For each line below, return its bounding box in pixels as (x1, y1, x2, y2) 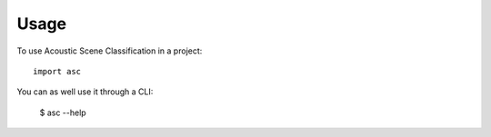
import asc (33, 66, 82, 76)
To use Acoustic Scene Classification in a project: (16, 45, 203, 56)
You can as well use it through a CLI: (16, 86, 154, 97)
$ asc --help (39, 107, 86, 118)
